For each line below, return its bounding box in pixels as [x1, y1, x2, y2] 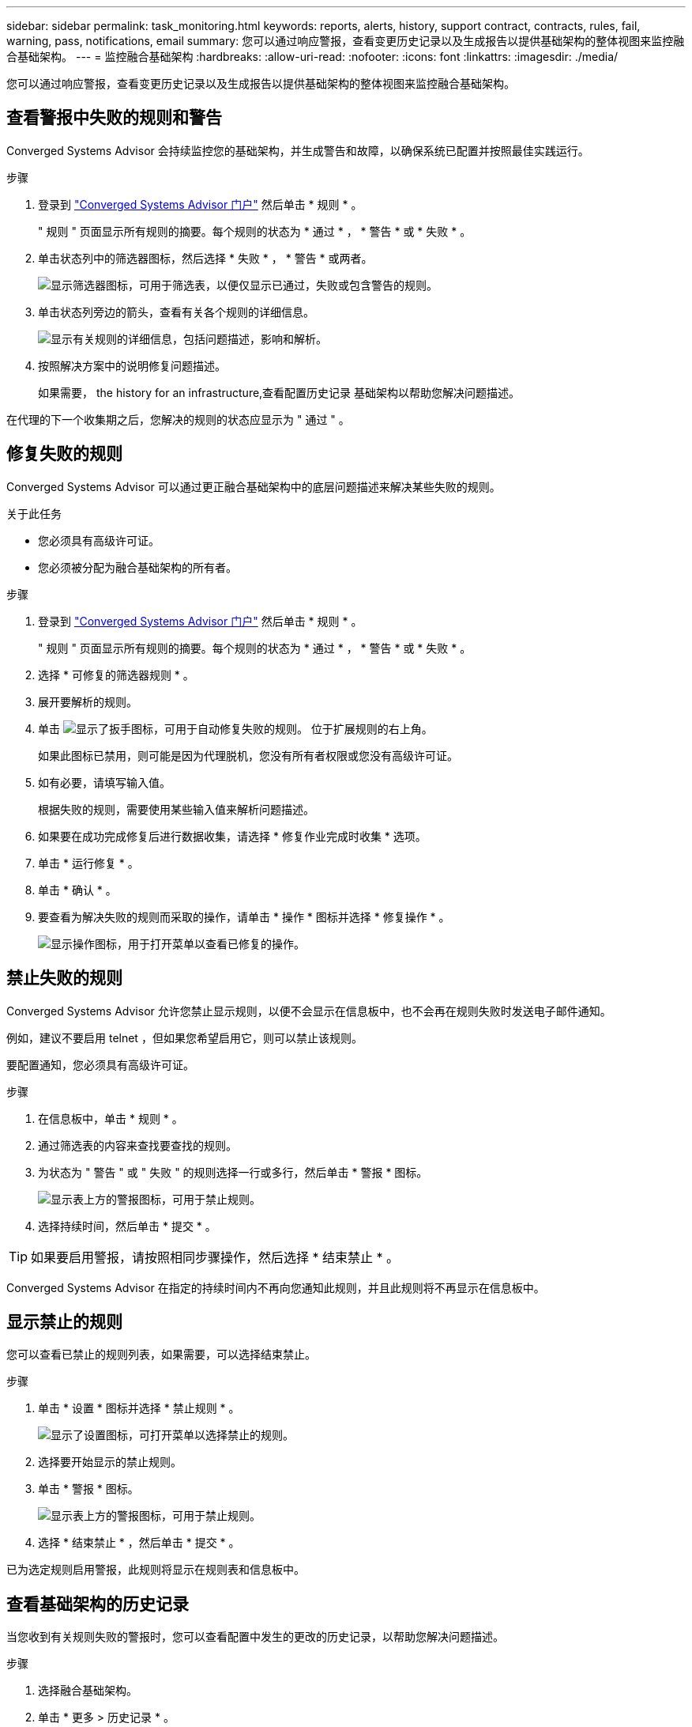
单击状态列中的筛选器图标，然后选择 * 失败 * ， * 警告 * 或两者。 [38, 251, 373, 265]
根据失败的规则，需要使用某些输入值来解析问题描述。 [38, 802, 314, 816]
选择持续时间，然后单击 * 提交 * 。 [38, 1219, 216, 1233]
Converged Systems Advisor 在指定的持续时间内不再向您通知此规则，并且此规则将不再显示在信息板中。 [6, 1280, 545, 1294]
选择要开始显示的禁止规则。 [38, 1455, 182, 1469]
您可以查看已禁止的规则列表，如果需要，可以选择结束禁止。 [6, 1347, 316, 1362]
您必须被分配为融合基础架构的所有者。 [38, 560, 237, 574]
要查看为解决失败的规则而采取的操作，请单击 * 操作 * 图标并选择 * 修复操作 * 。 [38, 909, 450, 924]
